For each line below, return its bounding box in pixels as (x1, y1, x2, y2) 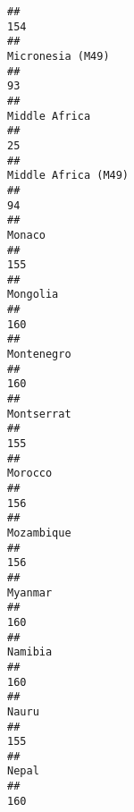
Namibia (7, 646, 53, 659)
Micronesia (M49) (7, 49, 110, 63)
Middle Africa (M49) (7, 169, 130, 182)
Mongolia (7, 288, 59, 301)
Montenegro (7, 348, 71, 361)
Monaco (7, 228, 46, 241)
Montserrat (7, 407, 71, 420)
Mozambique (7, 526, 71, 539)
